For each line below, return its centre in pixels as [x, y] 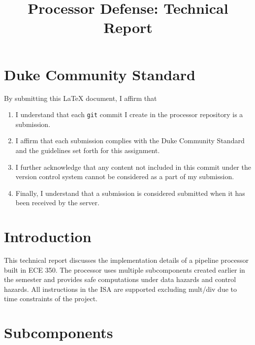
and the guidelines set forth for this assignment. [88, 150]
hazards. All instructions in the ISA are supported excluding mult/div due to [121, 289]
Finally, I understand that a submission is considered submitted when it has [130, 193]
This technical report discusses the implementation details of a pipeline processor [126, 260]
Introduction [48, 236]
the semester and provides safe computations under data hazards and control [120, 279]
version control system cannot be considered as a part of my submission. [125, 176]
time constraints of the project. [51, 298]
